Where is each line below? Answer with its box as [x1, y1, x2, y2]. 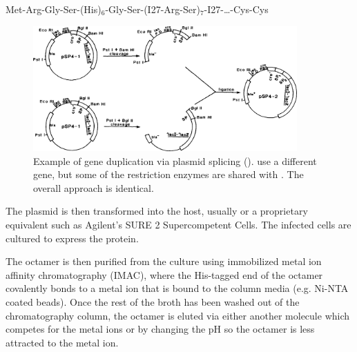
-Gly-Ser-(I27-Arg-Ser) [105, 2, 200, 16]
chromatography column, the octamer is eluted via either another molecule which [6, 308, 350, 322]
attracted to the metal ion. [6, 335, 119, 349]
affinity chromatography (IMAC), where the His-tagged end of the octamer [6, 267, 323, 282]
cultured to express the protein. [6, 231, 139, 245]
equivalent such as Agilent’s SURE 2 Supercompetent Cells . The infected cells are [6, 217, 351, 232]
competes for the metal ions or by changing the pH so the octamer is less [6, 322, 315, 336]
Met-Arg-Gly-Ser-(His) [6, 2, 102, 16]
